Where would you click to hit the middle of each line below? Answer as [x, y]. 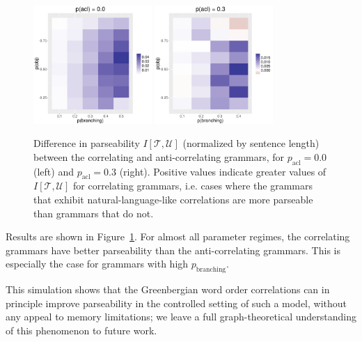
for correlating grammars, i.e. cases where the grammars [193, 186]
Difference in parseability [87, 143]
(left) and [54, 171]
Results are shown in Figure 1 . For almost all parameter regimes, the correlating [178, 236]
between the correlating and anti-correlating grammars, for [159, 156]
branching [211, 270]
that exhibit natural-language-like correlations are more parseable [173, 199]
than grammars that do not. [94, 213]
